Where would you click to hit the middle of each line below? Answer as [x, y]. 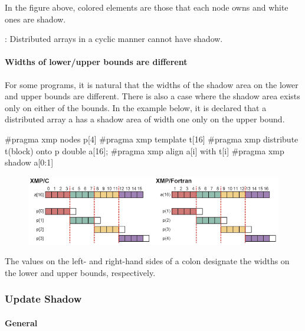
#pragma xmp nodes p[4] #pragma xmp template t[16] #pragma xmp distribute [152, 139]
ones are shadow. [35, 19]
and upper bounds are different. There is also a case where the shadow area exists [152, 96]
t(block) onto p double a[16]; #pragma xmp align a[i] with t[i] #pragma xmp [145, 150]
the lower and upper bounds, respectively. [80, 272]
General [21, 322]
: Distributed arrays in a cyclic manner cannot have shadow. [114, 39]
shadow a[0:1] [29, 162]
